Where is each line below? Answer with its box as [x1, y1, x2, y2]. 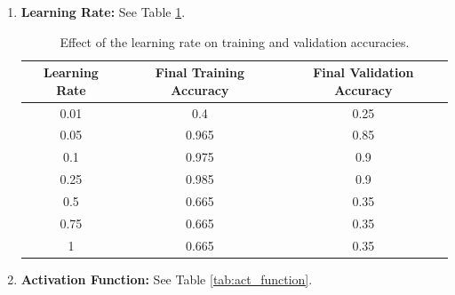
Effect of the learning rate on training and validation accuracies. [60, 32, 410, 51]
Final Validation [313, 63, 414, 82]
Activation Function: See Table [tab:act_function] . [20, 269, 313, 288]
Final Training [155, 63, 245, 82]
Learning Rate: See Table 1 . [20, 3, 186, 20]
